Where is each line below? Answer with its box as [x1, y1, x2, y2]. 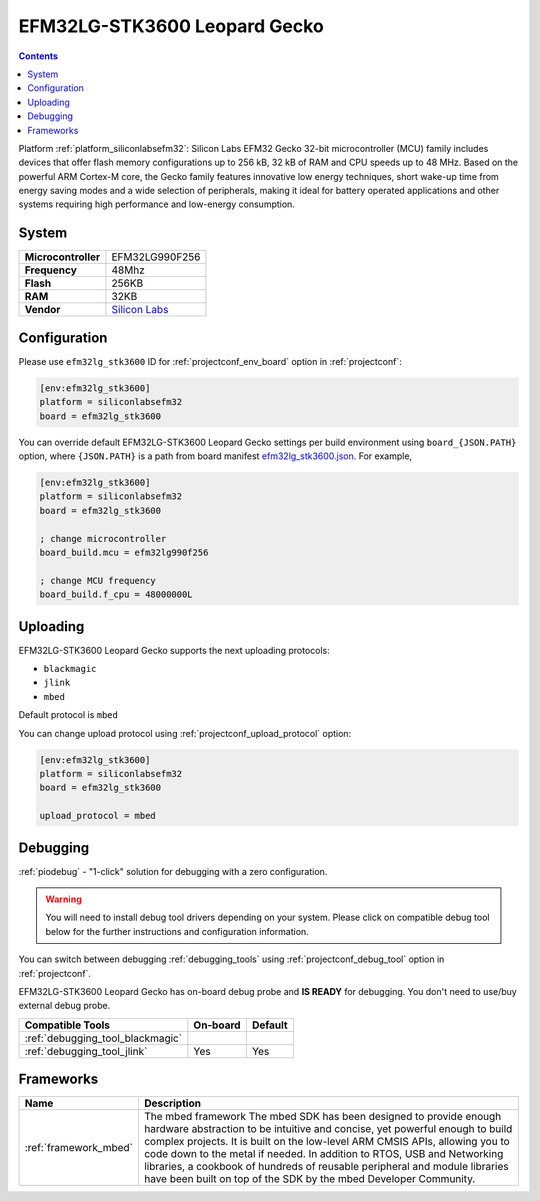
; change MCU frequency [39, 575, 157, 586]
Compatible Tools [24, 1018, 110, 1032]
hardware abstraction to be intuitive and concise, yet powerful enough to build [143, 1122, 513, 1136]
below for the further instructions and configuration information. [45, 925, 309, 937]
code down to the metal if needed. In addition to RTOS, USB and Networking [143, 1147, 504, 1161]
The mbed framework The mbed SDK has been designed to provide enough [143, 1110, 502, 1124]
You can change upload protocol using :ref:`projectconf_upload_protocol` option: [18, 727, 352, 739]
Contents [18, 50, 59, 62]
